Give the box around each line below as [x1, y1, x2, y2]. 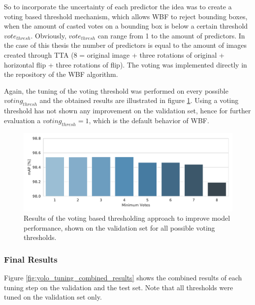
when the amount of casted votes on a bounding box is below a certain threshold [4, 21, 248, 31]
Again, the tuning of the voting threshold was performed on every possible [4, 85, 228, 96]
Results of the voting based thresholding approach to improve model [24, 213, 230, 223]
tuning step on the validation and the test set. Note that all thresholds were [4, 282, 233, 292]
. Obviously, [31, 30, 66, 40]
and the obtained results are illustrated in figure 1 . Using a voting [39, 95, 239, 105]
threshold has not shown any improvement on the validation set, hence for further [4, 105, 251, 116]
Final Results [4, 253, 58, 265]
